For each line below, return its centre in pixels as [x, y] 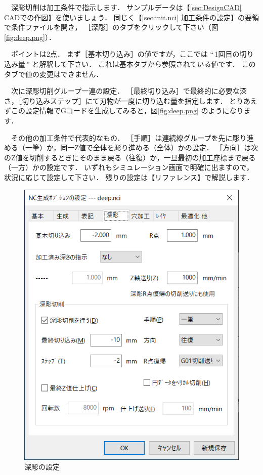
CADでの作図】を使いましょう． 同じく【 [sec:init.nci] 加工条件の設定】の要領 [131, 17]
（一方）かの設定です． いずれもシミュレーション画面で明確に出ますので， [129, 167]
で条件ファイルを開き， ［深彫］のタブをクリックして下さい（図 [111, 27]
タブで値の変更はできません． [54, 74]
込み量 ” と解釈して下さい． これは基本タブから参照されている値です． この [130, 63]
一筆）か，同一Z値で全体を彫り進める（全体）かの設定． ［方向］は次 [142, 147]
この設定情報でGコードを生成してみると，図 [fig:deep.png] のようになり [127, 111]
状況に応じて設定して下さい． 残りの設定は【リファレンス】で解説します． [129, 177]
